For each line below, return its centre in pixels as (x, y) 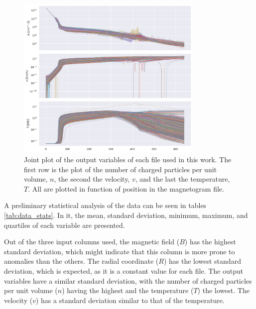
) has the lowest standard (202, 261)
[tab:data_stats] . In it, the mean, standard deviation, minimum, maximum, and (126, 215)
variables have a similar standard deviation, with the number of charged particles (128, 280)
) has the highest (210, 242)
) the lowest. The (223, 290)
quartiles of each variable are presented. (64, 225)
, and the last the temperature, (183, 179)
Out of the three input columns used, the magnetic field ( (92, 242)
